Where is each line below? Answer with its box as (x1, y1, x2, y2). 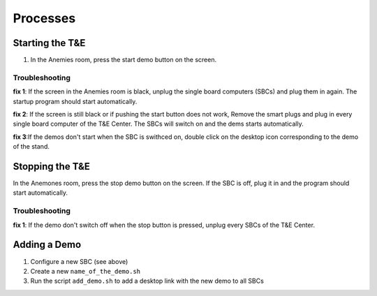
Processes (13, 10, 76, 26)
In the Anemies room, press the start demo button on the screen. (30, 56, 217, 64)
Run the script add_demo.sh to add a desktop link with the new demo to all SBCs (30, 276, 265, 286)
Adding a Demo (13, 239, 82, 251)
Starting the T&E (13, 37, 86, 49)
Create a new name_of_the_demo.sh (30, 267, 141, 275)
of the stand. (13, 142, 50, 151)
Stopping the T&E (13, 161, 91, 172)
